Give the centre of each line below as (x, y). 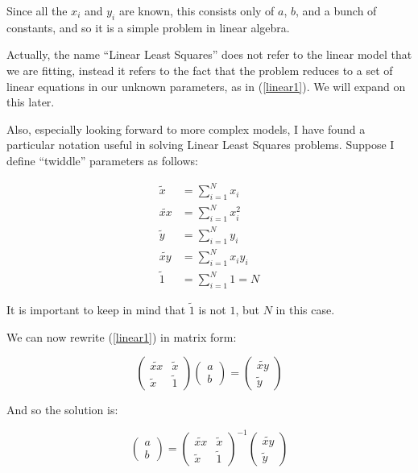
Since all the (37, 10)
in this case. (305, 310)
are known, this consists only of (197, 10)
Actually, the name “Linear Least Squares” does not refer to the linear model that (209, 54)
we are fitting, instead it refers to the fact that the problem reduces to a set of (200, 70)
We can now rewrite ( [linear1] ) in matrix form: (122, 336)
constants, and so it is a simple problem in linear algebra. (148, 27)
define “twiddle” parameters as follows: (102, 160)
